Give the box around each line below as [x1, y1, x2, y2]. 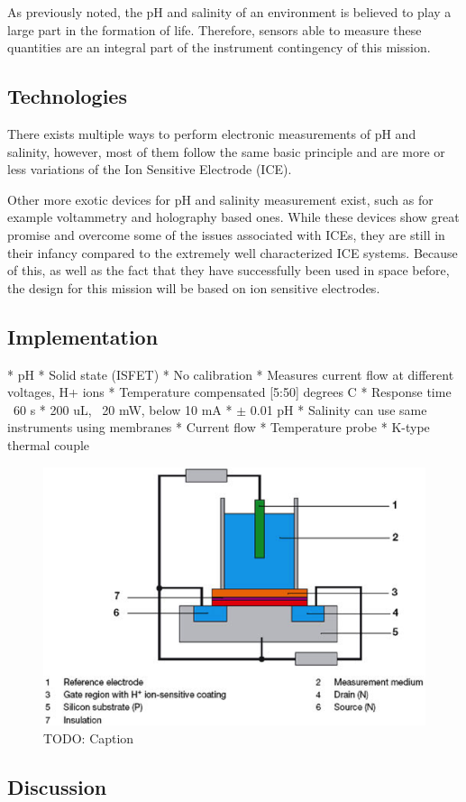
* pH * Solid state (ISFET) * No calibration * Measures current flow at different [7, 364, 454, 383]
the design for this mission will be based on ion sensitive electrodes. [7, 278, 380, 297]
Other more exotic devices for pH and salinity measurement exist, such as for [7, 189, 434, 208]
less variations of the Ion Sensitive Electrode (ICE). [7, 160, 292, 179]
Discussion [7, 772, 107, 800]
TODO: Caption [43, 728, 134, 747]
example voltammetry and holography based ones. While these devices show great [7, 207, 460, 226]
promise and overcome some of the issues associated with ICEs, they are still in [7, 225, 445, 244]
